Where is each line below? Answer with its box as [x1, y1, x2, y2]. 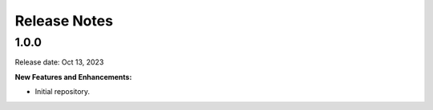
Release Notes [14, 12, 114, 29]
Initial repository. [34, 87, 91, 96]
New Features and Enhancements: [14, 72, 132, 81]
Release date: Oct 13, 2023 [14, 57, 104, 67]
